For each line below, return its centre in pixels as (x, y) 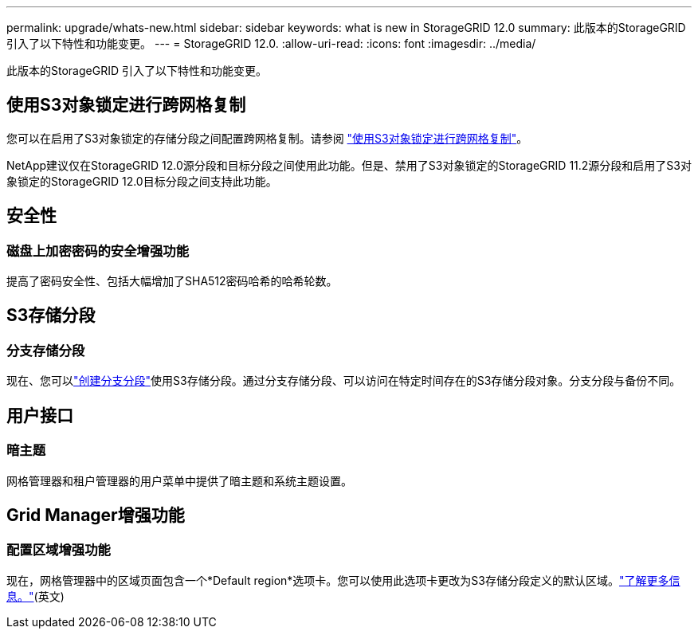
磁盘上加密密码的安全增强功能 (98, 251)
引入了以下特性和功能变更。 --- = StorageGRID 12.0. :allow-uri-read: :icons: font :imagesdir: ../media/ (271, 43)
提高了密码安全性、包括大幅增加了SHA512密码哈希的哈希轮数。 (172, 281)
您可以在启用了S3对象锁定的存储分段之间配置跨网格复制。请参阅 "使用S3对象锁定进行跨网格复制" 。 (267, 138)
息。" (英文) (35, 596)
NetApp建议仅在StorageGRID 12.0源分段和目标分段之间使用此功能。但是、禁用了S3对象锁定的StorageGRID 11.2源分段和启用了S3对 (349, 165)
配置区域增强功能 (59, 550)
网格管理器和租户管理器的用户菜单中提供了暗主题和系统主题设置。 (179, 480)
